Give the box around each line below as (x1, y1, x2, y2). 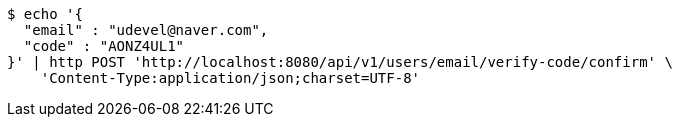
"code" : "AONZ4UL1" (23, 38, 185, 54)
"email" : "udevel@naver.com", (23, 22, 269, 38)
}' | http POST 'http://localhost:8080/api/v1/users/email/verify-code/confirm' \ (7, 54, 673, 70)
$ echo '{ (7, 6, 83, 22)
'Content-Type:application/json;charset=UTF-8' (40, 70, 421, 86)
